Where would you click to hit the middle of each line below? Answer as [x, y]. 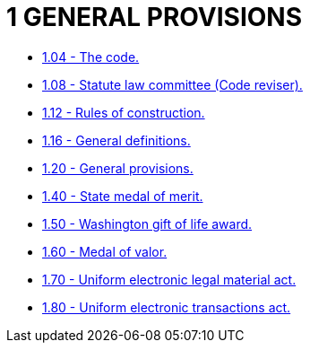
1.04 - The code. [91, 57]
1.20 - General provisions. [118, 168]
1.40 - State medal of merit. [123, 196]
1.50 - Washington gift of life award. [147, 223]
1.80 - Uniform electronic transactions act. [167, 307]
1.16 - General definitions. [116, 140]
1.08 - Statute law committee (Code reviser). [172, 84]
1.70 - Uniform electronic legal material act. [169, 279]
